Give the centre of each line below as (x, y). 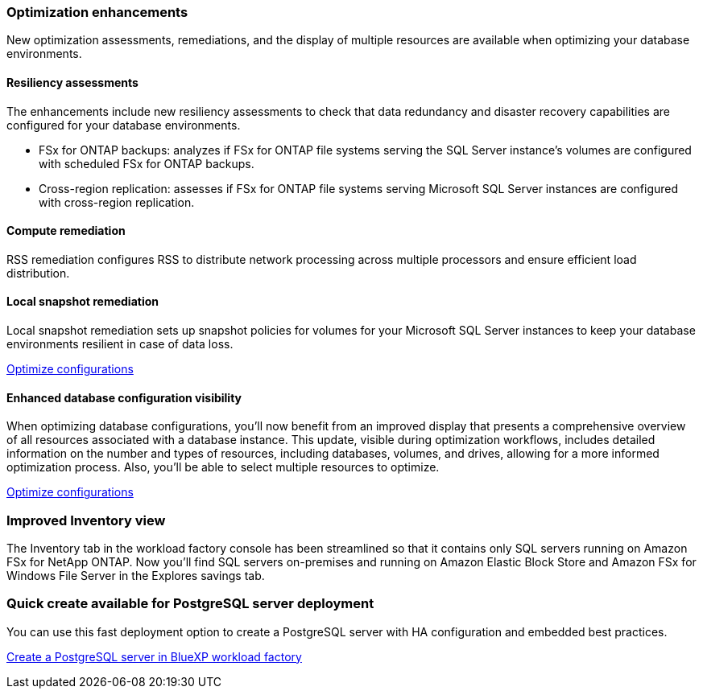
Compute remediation (66, 231)
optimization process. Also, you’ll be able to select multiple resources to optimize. (223, 467)
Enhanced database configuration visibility (124, 397)
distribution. (38, 273)
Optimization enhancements (97, 12)
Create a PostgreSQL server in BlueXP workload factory (154, 656)
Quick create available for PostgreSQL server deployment (190, 604)
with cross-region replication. (117, 202)
